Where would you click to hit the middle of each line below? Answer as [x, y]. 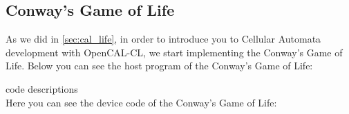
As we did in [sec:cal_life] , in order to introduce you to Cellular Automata [163, 39]
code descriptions [42, 88]
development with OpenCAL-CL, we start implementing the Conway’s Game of [174, 52]
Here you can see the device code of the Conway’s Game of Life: [141, 102]
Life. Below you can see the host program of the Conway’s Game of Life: [159, 66]
